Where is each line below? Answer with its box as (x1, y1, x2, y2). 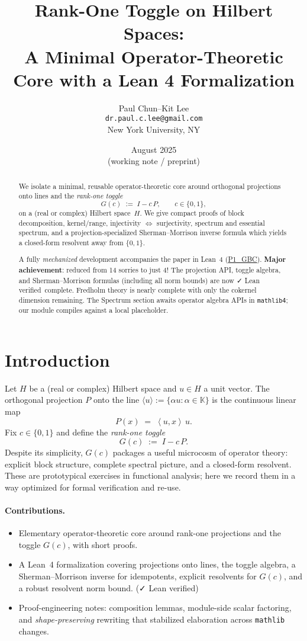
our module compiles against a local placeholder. (18, 305, 169, 315)
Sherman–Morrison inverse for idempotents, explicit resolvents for (18, 570, 257, 582)
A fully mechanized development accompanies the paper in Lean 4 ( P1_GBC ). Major (18, 254, 286, 265)
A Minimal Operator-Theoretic (24, 44, 283, 68)
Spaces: (123, 21, 185, 45)
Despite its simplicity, (5, 446, 83, 459)
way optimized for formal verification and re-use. (5, 480, 181, 493)
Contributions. (5, 504, 65, 517)
